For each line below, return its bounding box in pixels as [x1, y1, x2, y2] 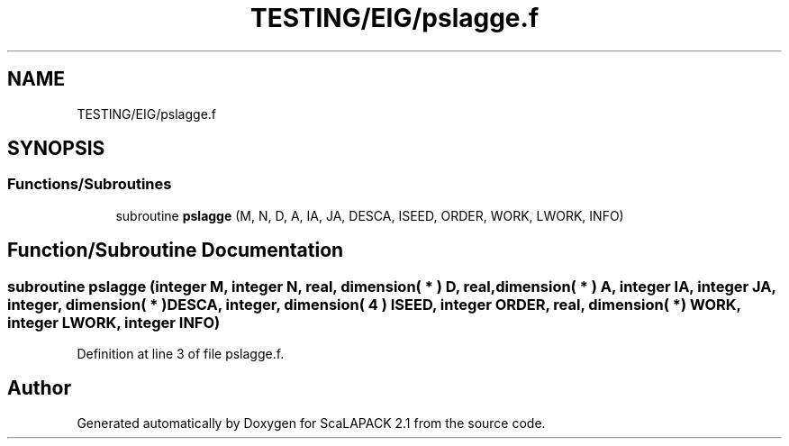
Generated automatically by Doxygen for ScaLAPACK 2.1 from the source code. [77, 414, 546, 431]
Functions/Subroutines [7, 175, 172, 194]
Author [7, 377, 71, 400]
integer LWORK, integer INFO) [7, 313, 221, 332]
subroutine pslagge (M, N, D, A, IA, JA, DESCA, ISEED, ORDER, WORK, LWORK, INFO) [115, 207, 624, 223]
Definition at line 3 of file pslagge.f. [77, 346, 285, 362]
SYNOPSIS [7, 137, 105, 160]
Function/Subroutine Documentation [7, 239, 344, 262]
